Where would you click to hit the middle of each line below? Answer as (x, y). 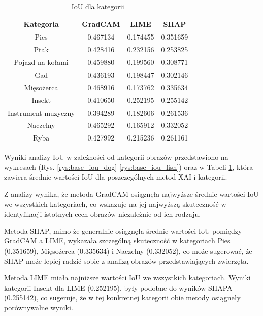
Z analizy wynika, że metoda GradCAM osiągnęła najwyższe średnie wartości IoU (131, 194)
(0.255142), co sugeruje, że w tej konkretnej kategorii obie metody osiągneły (122, 297)
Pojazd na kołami (41, 62)
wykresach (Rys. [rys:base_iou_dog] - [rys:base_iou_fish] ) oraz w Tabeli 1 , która (129, 167)
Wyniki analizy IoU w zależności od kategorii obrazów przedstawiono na (116, 157)
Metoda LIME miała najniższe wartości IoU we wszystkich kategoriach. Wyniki (127, 278)
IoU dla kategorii (98, 6)
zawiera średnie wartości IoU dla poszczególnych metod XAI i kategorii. (116, 177)
